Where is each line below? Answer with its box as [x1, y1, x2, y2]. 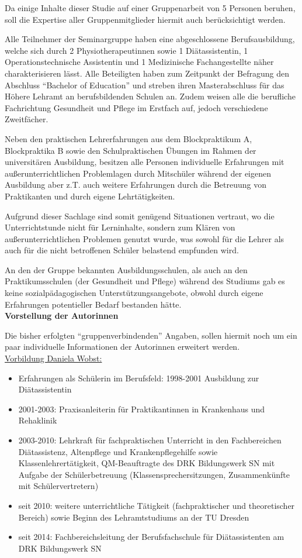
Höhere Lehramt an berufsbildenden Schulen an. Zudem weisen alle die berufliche [5, 90, 296, 102]
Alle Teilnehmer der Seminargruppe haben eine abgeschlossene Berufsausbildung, [5, 33, 295, 45]
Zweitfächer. [5, 113, 48, 125]
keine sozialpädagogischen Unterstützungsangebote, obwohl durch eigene [5, 287, 263, 299]
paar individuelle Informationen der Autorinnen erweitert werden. [5, 340, 240, 353]
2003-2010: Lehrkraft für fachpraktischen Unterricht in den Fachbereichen [18, 434, 282, 446]
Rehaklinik [18, 414, 57, 426]
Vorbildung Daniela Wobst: [5, 352, 102, 364]
